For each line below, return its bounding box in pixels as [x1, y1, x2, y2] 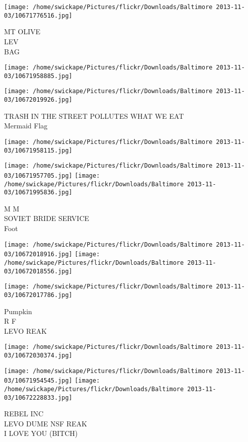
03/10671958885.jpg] [4, 72, 73, 80]
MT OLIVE [4, 26, 41, 37]
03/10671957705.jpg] [4, 172, 73, 179]
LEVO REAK [4, 325, 47, 336]
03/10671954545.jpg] [4, 377, 73, 385]
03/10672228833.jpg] [4, 394, 73, 401]
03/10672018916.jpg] [4, 251, 73, 258]
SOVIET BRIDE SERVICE [4, 213, 89, 224]
